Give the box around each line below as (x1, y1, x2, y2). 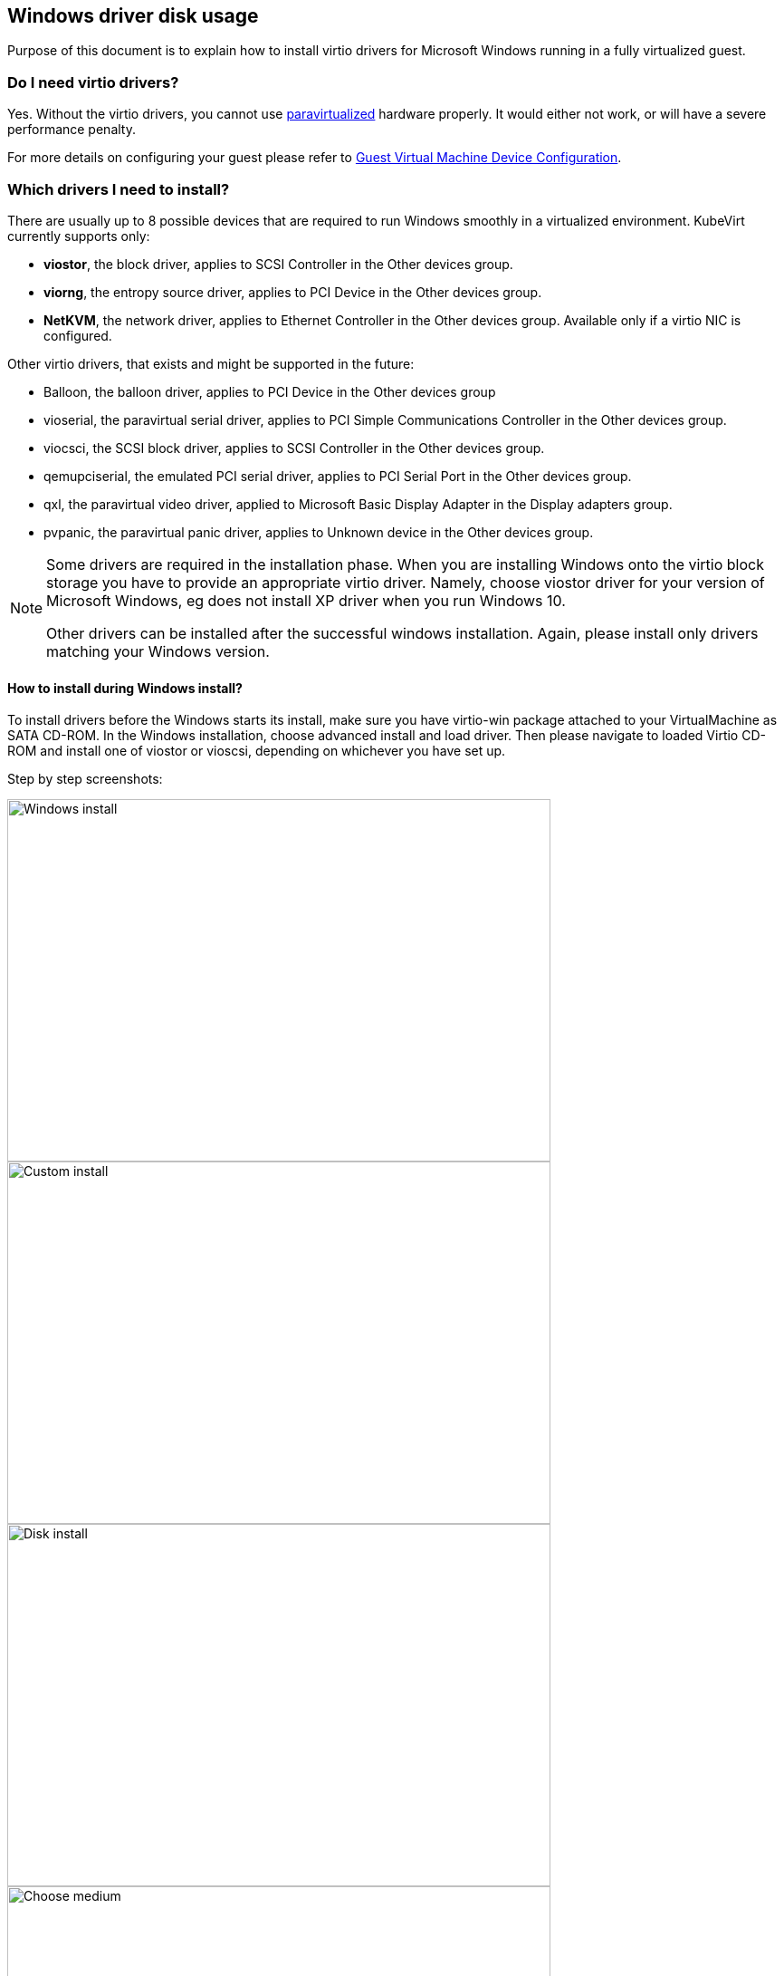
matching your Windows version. (46, 641, 270, 660)
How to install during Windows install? (7, 680, 243, 696)
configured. (43, 327, 112, 343)
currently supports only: (7, 227, 150, 244)
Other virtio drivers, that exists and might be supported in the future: (7, 355, 415, 371)
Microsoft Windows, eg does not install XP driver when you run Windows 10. (46, 591, 566, 610)
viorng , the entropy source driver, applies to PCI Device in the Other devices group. (43, 284, 542, 300)
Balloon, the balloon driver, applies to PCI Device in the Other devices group (43, 383, 496, 400)
